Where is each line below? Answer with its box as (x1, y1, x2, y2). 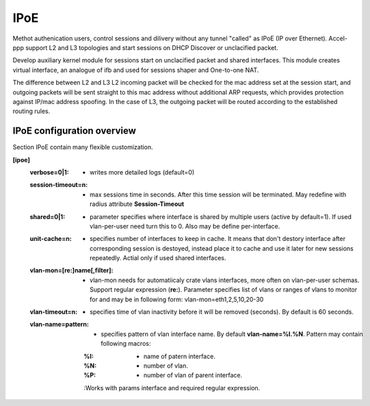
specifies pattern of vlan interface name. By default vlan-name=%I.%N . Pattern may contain (101, 329, 364, 338)
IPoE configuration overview (12, 125, 137, 137)
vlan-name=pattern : (29, 320, 89, 329)
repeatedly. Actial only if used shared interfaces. (90, 254, 226, 262)
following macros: (101, 340, 151, 348)
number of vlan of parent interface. (144, 371, 243, 379)
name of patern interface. (144, 352, 215, 360)
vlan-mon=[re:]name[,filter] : (29, 266, 114, 275)
